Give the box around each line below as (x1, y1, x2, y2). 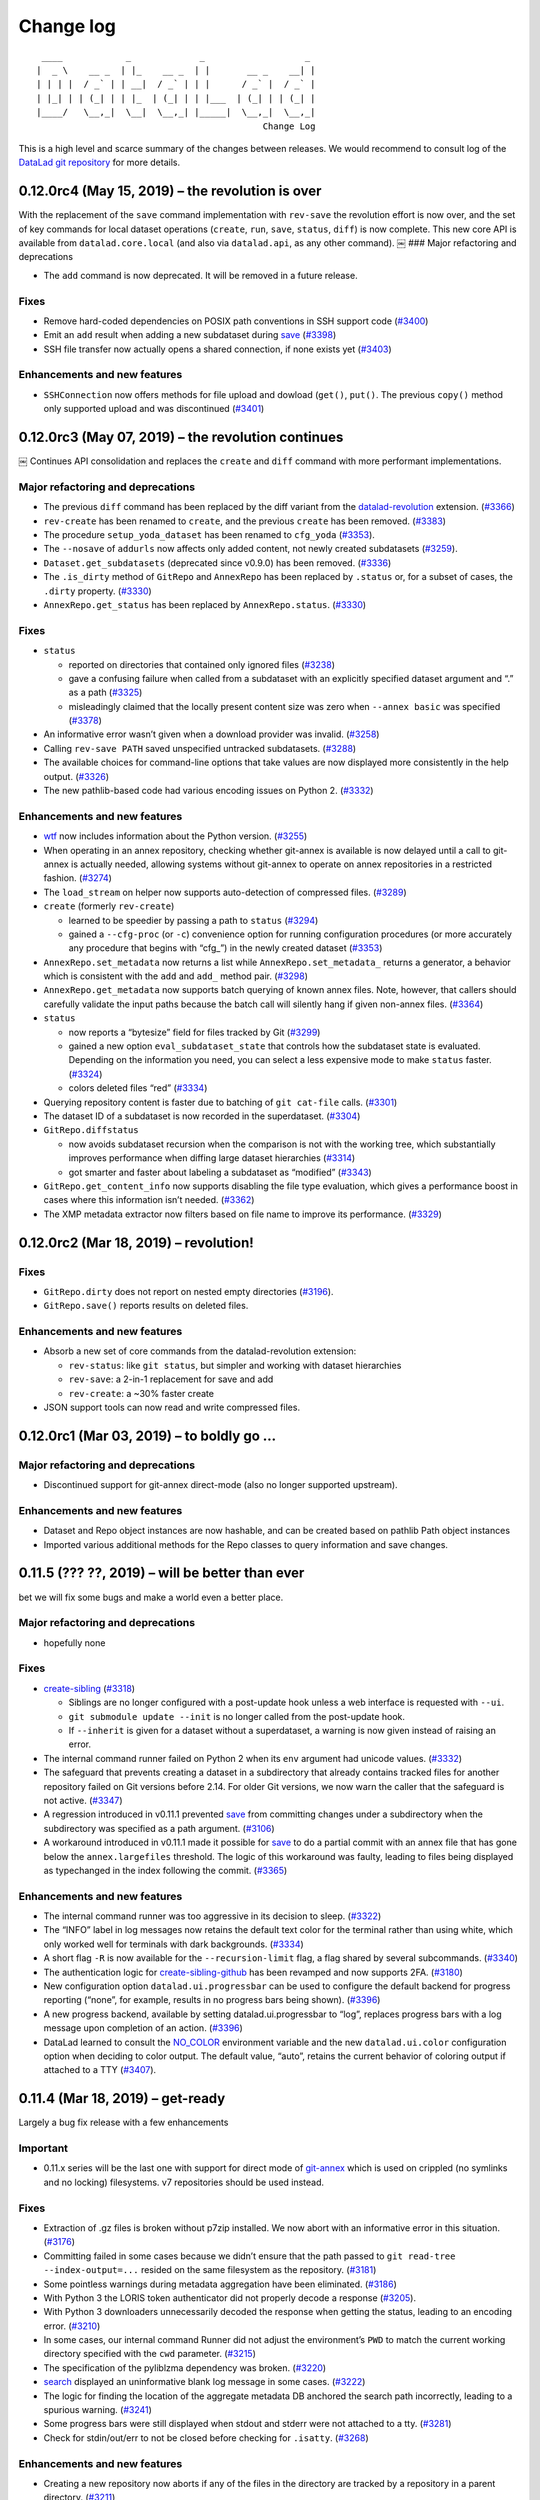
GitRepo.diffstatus (43, 1125, 139, 1136)
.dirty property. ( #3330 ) (43, 585, 152, 597)
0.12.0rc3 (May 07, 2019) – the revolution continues (18, 429, 344, 446)
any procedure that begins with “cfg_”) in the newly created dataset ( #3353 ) (68, 942, 383, 954)
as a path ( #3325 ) (68, 686, 143, 699)
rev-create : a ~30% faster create (68, 1387, 215, 1399)
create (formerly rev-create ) (43, 900, 175, 912)
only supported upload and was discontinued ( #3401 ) (43, 403, 265, 415)
